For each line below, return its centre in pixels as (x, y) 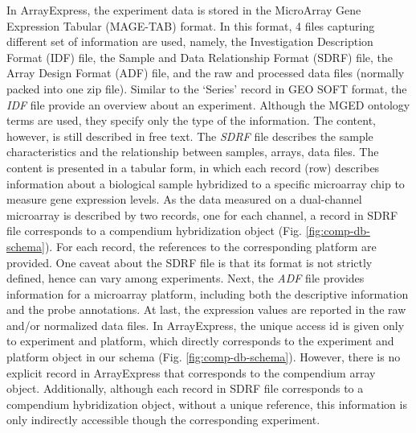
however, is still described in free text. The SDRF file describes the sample (190, 136)
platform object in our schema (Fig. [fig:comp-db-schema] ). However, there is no (204, 357)
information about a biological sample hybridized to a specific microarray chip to (206, 183)
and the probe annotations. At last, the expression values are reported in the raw (206, 309)
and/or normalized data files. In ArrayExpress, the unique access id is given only (206, 325)
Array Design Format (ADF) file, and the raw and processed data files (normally (206, 73)
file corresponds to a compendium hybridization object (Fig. (155, 231)
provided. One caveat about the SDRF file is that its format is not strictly (190, 262)
